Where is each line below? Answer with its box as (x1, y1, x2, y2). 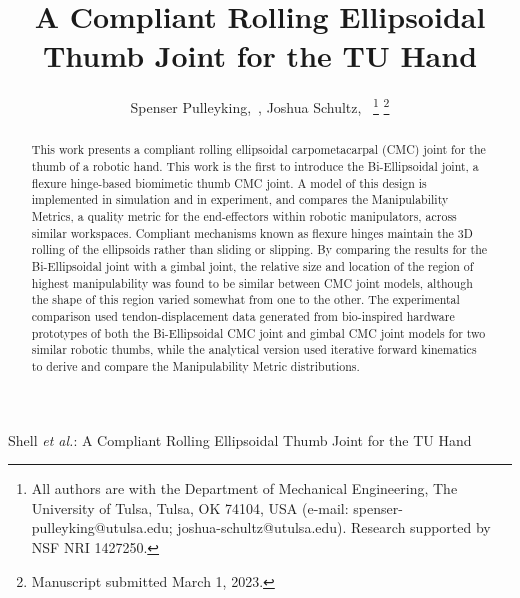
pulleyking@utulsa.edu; (31, 517, 173, 538)
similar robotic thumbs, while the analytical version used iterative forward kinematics (31, 341, 477, 358)
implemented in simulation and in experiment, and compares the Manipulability (31, 191, 449, 208)
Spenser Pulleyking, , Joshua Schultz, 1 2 (130, 94, 390, 117)
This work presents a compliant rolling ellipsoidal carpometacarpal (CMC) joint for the (31, 141, 486, 158)
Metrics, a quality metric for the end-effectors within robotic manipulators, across (31, 207, 457, 224)
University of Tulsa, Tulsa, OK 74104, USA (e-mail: (31, 497, 349, 518)
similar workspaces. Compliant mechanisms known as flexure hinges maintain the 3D (31, 224, 473, 241)
